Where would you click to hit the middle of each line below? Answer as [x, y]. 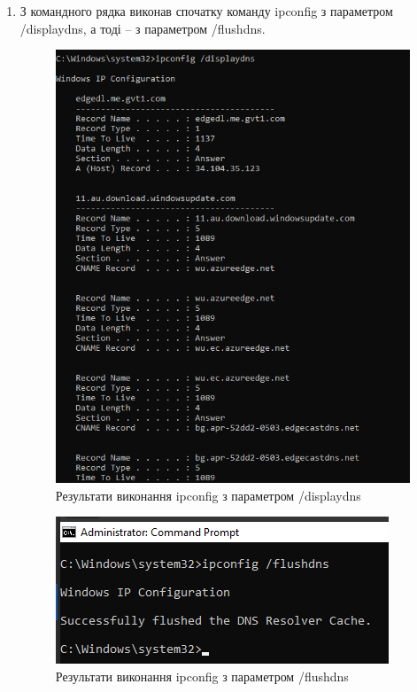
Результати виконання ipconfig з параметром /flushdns [202, 676]
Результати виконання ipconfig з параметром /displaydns [208, 495]
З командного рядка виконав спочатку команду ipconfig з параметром [206, 11]
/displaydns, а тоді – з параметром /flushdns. [143, 28]
